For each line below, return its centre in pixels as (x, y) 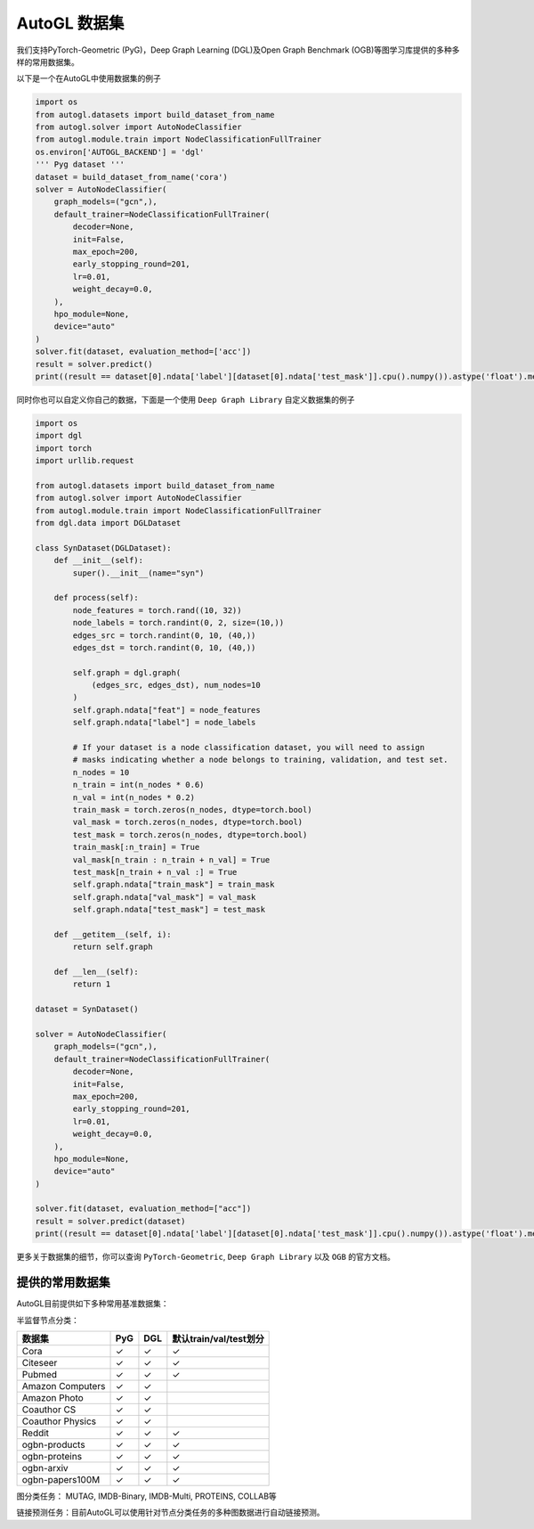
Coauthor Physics (59, 1421)
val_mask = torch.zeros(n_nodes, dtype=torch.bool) (188, 822)
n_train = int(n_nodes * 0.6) (138, 785)
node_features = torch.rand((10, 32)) (157, 610)
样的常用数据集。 (48, 61)
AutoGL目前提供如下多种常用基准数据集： (93, 1304)
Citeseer (40, 1362)
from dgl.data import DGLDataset (108, 523)
